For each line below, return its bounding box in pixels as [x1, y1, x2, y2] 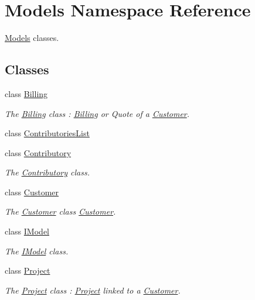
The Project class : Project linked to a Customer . [5, 284, 181, 296]
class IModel [5, 225, 49, 237]
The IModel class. [5, 244, 69, 257]
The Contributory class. [5, 166, 90, 178]
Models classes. [5, 32, 59, 44]
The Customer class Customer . [5, 205, 116, 218]
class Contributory [5, 146, 72, 158]
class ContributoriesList [5, 127, 90, 139]
